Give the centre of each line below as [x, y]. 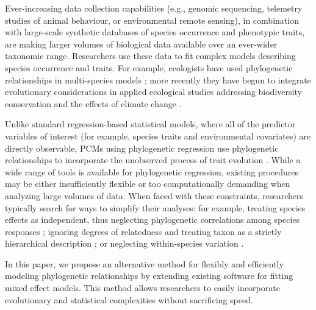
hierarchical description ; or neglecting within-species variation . [124, 243]
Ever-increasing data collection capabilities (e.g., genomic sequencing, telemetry [154, 8]
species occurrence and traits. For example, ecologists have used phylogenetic [149, 67]
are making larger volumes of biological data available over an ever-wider [141, 44]
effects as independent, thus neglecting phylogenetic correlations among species [153, 220]
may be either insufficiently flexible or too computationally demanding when [148, 184]
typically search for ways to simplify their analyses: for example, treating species [155, 207]
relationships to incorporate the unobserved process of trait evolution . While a [153, 160]
